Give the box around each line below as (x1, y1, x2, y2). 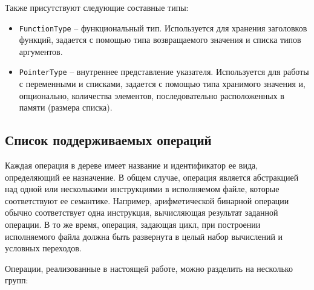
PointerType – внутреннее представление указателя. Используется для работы (19, 65, 309, 78)
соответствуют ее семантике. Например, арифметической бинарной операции (5, 194, 289, 207)
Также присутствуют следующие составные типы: (5, 1, 189, 13)
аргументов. (19, 45, 63, 57)
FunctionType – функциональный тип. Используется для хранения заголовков (19, 21, 307, 34)
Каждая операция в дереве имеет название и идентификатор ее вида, (5, 159, 258, 172)
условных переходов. (5, 242, 82, 254)
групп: (5, 274, 28, 286)
